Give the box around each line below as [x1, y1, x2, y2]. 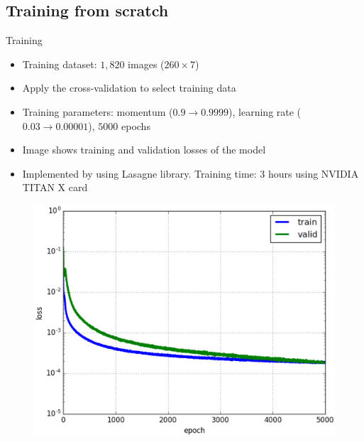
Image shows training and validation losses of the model [22, 142, 266, 157]
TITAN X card [22, 180, 88, 195]
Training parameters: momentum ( [22, 104, 173, 119]
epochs [121, 118, 150, 133]
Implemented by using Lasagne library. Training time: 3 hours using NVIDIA [22, 166, 359, 180]
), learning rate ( [228, 104, 302, 119]
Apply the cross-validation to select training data [22, 80, 236, 95]
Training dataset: [22, 56, 97, 71]
